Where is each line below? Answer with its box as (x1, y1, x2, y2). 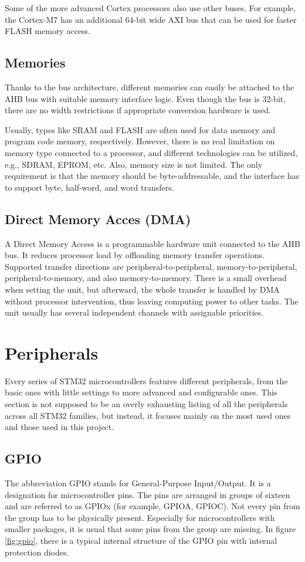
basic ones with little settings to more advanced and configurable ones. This (5, 386, 277, 398)
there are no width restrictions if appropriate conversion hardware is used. (5, 104, 271, 116)
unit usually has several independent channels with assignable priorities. (5, 306, 263, 319)
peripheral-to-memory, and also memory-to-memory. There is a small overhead (5, 272, 287, 284)
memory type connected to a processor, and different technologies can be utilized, (5, 146, 298, 158)
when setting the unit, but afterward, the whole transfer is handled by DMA (5, 283, 280, 295)
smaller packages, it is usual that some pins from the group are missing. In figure (5, 523, 296, 535)
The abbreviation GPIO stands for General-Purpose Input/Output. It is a (5, 476, 271, 489)
